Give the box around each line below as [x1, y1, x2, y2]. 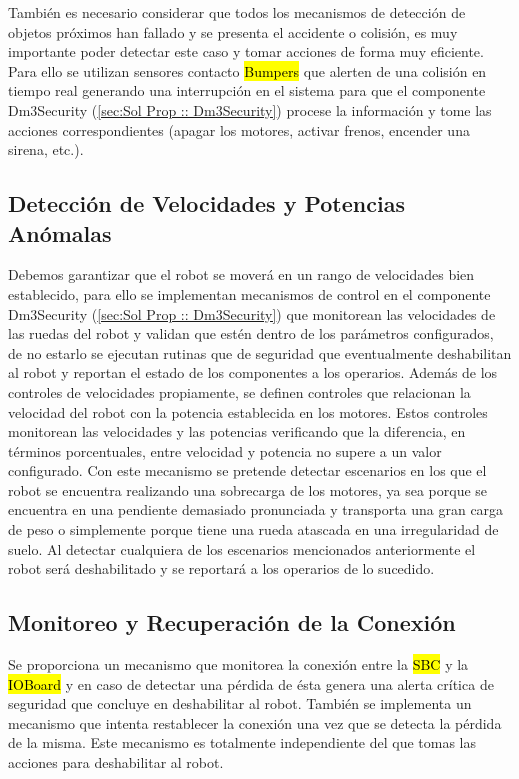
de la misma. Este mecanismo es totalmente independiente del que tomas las [8, 732, 477, 753]
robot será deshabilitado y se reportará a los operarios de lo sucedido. [8, 558, 435, 579]
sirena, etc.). [8, 139, 84, 160]
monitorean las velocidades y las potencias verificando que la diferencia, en [8, 421, 466, 442]
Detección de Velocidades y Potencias [8, 188, 405, 219]
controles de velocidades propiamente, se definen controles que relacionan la [8, 381, 471, 402]
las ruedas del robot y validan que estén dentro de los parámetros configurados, [8, 323, 494, 344]
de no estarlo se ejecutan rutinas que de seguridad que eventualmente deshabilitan [8, 342, 512, 363]
